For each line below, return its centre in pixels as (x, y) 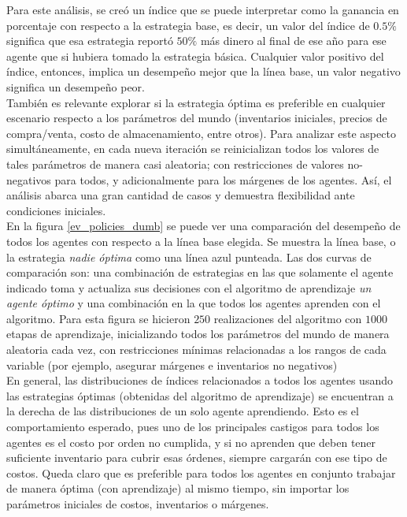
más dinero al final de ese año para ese (293, 41)
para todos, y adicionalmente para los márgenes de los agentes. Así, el (223, 179)
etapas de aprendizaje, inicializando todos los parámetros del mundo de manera (198, 334)
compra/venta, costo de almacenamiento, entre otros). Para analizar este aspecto (201, 133)
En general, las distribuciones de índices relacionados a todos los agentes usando (200, 380)
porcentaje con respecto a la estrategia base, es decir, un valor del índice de (188, 25)
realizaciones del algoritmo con (288, 318)
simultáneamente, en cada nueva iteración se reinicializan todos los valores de (193, 149)
